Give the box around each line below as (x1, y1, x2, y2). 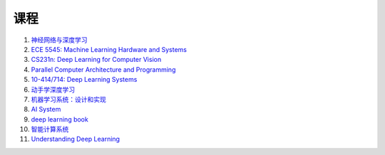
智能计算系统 (31, 125, 69, 134)
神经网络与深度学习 (31, 36, 88, 44)
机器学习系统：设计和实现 (31, 95, 106, 103)
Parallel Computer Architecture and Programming (31, 65, 176, 74)
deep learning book (31, 114, 88, 124)
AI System (31, 105, 61, 114)
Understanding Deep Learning (31, 135, 120, 144)
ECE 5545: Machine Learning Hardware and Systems (31, 45, 187, 53)
